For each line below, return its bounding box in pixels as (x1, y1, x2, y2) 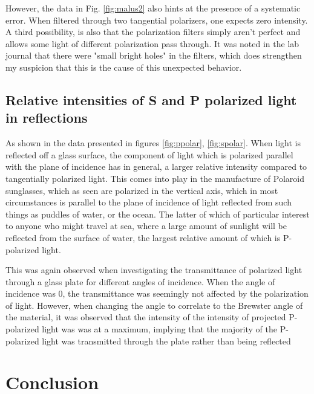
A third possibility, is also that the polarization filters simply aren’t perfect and (5, 25, 301, 38)
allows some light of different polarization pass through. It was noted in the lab (5, 37, 299, 50)
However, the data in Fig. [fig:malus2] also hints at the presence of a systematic (5, 2, 301, 14)
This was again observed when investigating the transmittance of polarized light (5, 263, 303, 276)
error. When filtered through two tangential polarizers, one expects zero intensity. (5, 13, 308, 26)
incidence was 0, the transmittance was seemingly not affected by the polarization (5, 287, 309, 300)
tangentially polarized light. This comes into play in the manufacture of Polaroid (5, 172, 305, 184)
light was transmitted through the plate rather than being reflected (42, 334, 291, 347)
